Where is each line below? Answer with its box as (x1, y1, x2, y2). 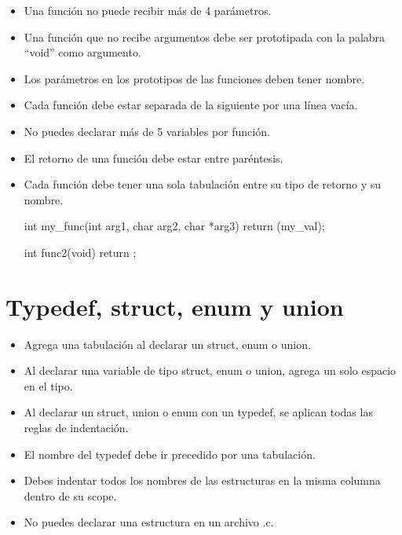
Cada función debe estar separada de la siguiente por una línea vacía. (24, 97, 358, 113)
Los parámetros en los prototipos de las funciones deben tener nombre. (24, 70, 365, 86)
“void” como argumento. (24, 44, 141, 60)
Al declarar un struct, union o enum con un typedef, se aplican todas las (24, 404, 373, 420)
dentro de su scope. (24, 487, 117, 504)
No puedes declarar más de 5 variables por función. (24, 123, 270, 139)
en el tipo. (24, 377, 73, 394)
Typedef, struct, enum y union (5, 290, 344, 322)
